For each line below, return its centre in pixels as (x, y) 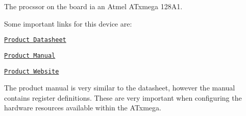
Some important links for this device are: (68, 23)
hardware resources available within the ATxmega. (83, 108)
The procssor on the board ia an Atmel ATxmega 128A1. (93, 6)
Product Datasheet (35, 40)
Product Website (32, 71)
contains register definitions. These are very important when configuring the (123, 97)
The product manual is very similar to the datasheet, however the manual (120, 88)
